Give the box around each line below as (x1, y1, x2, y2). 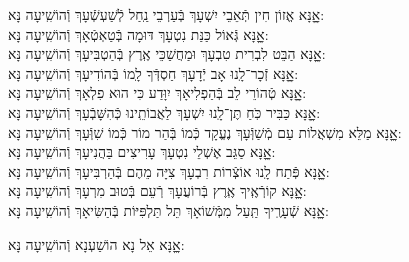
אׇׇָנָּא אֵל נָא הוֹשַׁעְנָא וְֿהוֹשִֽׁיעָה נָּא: (8, 233, 185, 254)
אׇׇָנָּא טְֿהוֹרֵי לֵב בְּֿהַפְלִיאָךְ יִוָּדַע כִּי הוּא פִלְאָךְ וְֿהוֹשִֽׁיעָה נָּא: (8, 82, 307, 103)
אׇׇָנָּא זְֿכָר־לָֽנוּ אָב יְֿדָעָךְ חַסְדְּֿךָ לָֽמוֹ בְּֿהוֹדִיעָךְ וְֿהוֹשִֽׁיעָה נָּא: (8, 62, 299, 83)
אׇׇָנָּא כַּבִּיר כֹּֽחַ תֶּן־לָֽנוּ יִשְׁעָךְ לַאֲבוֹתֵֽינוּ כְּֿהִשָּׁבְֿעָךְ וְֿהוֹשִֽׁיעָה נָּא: (8, 101, 321, 122)
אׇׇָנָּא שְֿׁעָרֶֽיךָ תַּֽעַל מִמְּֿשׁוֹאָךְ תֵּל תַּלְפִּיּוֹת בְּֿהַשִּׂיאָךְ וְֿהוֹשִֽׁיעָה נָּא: (8, 199, 329, 220)
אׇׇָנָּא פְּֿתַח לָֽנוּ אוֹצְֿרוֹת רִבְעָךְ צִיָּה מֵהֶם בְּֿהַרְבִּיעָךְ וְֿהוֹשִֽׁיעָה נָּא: (8, 160, 330, 181)
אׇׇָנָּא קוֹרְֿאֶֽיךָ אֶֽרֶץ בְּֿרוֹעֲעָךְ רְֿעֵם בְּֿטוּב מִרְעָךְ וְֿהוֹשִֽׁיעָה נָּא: (8, 180, 307, 201)
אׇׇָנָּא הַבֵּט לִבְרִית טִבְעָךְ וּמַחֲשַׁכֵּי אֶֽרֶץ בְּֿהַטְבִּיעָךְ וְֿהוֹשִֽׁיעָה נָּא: (8, 43, 326, 64)
